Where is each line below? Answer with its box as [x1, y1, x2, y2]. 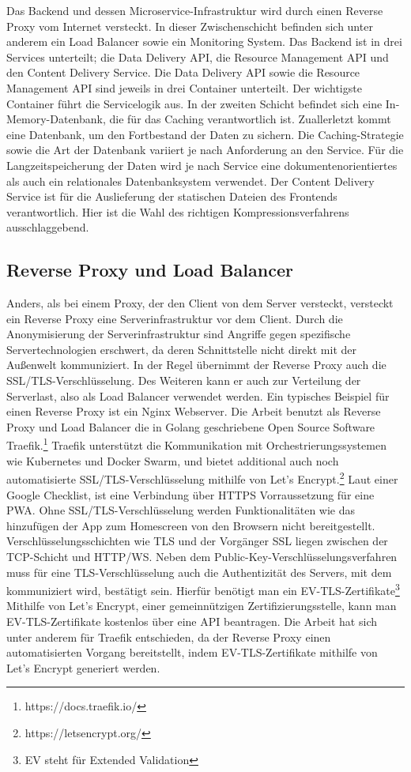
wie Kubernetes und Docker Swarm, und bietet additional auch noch [6, 452, 339, 469]
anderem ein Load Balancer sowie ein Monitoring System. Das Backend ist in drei [6, 33, 402, 50]
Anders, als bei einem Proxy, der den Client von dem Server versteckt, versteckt [6, 295, 394, 311]
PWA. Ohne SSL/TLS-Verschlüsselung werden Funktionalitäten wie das [6, 502, 356, 518]
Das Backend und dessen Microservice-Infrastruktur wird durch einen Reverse [6, 2, 383, 18]
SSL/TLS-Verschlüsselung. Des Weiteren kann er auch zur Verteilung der [6, 372, 361, 389]
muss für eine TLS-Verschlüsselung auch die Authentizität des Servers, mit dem [6, 563, 392, 580]
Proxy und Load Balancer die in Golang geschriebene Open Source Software [6, 418, 375, 435]
